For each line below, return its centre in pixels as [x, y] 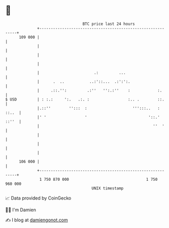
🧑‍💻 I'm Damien [21, 210]
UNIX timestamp [108, 188]
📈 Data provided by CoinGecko [38, 198]
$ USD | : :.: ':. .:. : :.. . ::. [85, 99]
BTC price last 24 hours [109, 24]
